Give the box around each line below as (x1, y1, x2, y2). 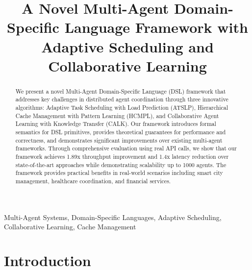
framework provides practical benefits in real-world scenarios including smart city (15, 169, 223, 177)
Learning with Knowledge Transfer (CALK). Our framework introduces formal (15, 120, 216, 128)
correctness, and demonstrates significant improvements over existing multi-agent (15, 136, 223, 144)
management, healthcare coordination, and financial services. (15, 176, 171, 185)
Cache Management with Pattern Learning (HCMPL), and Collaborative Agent (15, 111, 219, 120)
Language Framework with (64, 17, 248, 37)
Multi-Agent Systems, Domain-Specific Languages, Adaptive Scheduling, (4, 212, 222, 222)
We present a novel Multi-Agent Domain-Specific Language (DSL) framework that (15, 87, 226, 95)
